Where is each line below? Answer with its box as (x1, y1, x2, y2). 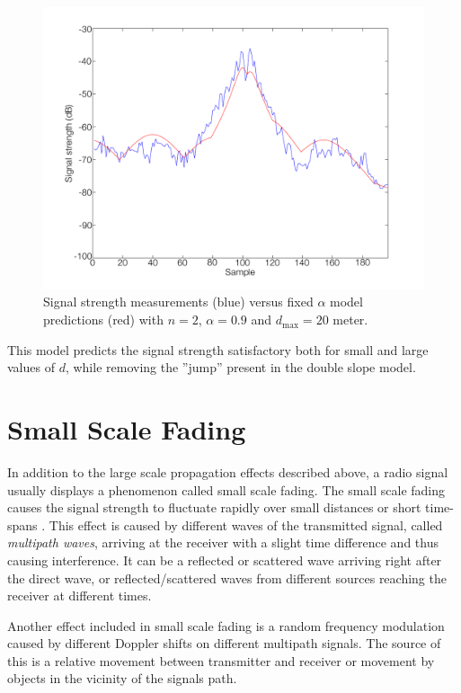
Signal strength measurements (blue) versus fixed (43, 292, 314, 311)
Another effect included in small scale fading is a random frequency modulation (7, 616, 445, 635)
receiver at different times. (7, 586, 152, 605)
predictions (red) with (43, 310, 164, 329)
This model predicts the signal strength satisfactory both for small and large (7, 340, 429, 359)
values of (7, 358, 55, 377)
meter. (332, 310, 368, 329)
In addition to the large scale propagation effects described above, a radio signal (7, 462, 448, 481)
